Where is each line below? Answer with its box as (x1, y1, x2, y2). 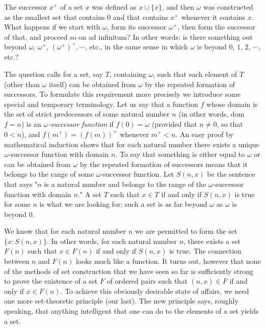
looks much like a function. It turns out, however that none (75, 256, 261, 266)
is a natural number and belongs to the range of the (44, 178, 206, 189)
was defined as (92, 2, 137, 12)
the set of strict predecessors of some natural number (4, 108, 170, 119)
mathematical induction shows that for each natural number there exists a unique (4, 139, 259, 149)
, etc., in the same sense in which (85, 41, 188, 52)
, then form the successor (177, 21, 256, 32)
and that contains (113, 11, 168, 22)
